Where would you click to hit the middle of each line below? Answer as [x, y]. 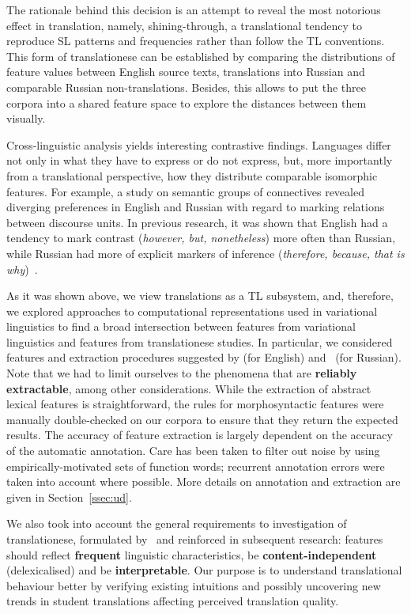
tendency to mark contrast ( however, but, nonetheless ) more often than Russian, [201, 238]
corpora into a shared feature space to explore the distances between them [187, 102]
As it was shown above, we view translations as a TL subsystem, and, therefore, [200, 296]
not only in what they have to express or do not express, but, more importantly [200, 160]
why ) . [22, 269]
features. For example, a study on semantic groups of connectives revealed [185, 191]
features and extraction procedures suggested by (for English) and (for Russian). [204, 357]
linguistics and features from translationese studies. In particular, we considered [200, 341]
